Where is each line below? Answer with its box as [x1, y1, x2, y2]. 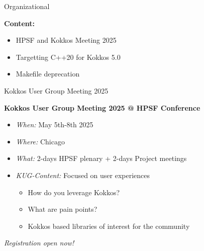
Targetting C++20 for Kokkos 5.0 [16, 51, 121, 62]
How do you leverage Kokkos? [28, 187, 120, 197]
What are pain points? [28, 204, 97, 214]
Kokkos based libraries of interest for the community [28, 220, 190, 231]
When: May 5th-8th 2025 [16, 119, 93, 130]
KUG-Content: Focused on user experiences [16, 170, 150, 180]
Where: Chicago [16, 136, 65, 146]
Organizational [4, 1, 50, 11]
